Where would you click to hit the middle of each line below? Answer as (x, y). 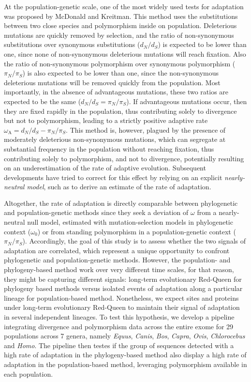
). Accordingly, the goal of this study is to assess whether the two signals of (134, 241)
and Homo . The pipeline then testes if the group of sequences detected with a (119, 345)
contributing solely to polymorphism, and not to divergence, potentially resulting (124, 158)
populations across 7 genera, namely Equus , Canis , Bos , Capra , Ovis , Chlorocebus (125, 336)
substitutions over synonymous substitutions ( (72, 44)
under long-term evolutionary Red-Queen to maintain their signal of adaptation (122, 307)
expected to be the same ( (43, 101)
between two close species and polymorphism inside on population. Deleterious (120, 25)
